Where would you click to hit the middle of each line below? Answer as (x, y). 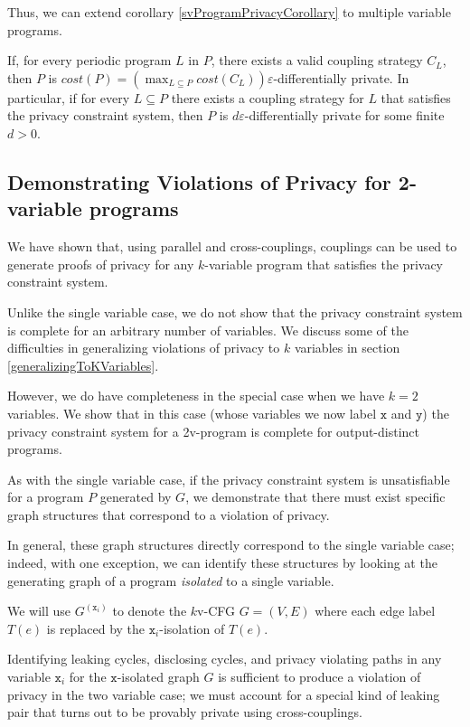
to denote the (150, 611)
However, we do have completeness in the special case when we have (196, 396)
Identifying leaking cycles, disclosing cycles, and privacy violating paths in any (225, 659)
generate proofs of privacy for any (101, 264)
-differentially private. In (341, 77)
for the (88, 677)
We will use (39, 611)
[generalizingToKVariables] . (83, 365)
